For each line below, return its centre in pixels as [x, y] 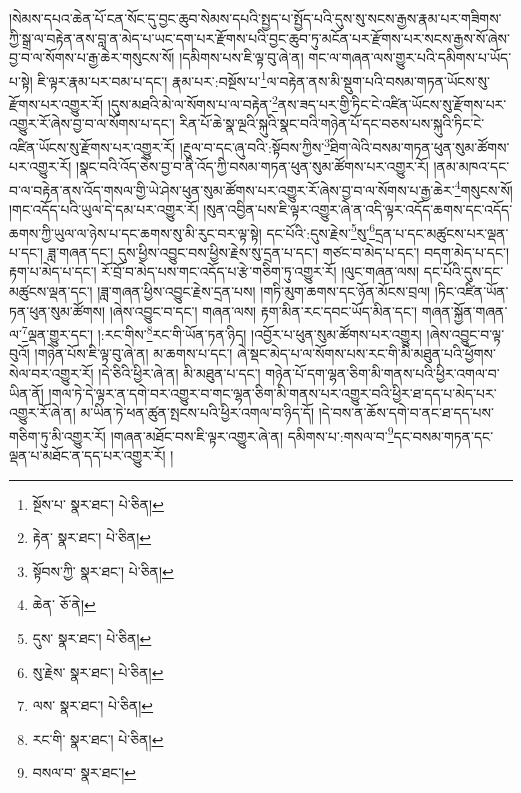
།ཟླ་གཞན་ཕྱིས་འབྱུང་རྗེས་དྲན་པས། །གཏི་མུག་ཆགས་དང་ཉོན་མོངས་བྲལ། [264, 291]
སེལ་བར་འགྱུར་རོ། [51, 373]
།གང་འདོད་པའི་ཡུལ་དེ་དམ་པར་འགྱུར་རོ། [104, 208]
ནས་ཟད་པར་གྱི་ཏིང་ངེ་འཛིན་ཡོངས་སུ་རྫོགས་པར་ [392, 103]
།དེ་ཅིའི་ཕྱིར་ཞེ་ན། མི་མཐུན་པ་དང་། [179, 373]
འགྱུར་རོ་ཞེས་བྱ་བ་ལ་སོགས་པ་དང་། [92, 123]
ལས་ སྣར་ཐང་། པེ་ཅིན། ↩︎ [93, 705]
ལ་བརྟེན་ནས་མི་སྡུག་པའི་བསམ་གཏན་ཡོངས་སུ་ [378, 80]
